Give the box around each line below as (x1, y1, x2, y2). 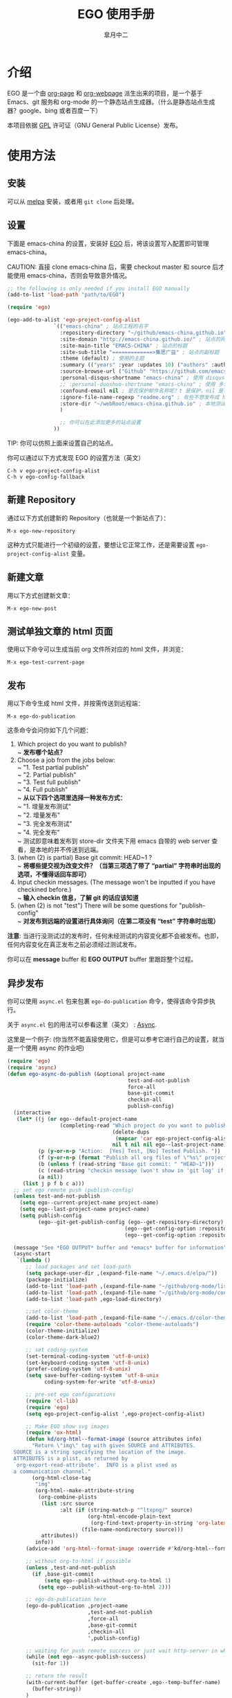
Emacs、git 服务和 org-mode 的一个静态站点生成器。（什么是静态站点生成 (7, 98, 215, 106)
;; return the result (25, 1672, 88, 1680)
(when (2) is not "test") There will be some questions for (17, 901, 178, 910)
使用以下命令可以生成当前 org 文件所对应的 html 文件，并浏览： (7, 645, 188, 653)
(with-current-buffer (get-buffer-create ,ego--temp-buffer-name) (25, 1679, 221, 1686)
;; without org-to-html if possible (25, 1558, 131, 1565)
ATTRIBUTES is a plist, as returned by (13, 1455, 128, 1462)
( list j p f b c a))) (22, 1180, 85, 1187)
